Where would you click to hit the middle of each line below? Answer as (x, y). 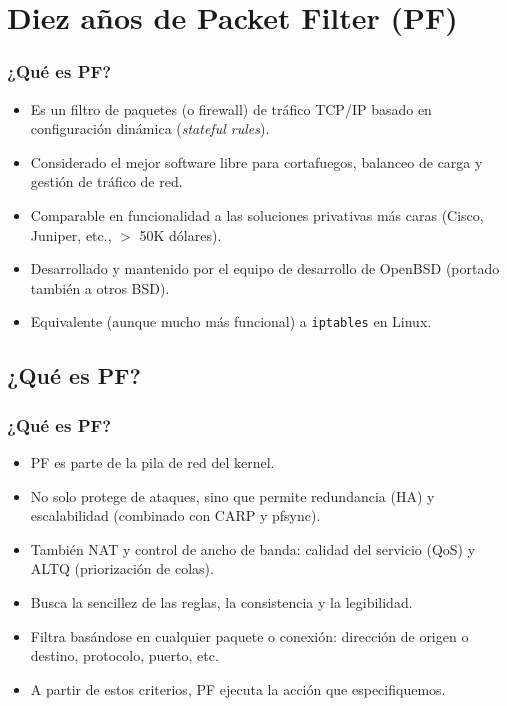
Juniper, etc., (71, 234)
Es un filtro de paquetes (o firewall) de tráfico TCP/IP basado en (231, 108)
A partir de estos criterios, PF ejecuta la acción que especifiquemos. (238, 688)
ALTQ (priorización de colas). (122, 568)
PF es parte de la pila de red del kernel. (152, 462)
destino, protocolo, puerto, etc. (124, 655)
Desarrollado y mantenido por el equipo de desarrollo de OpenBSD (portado (265, 268)
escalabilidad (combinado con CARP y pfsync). (175, 515)
